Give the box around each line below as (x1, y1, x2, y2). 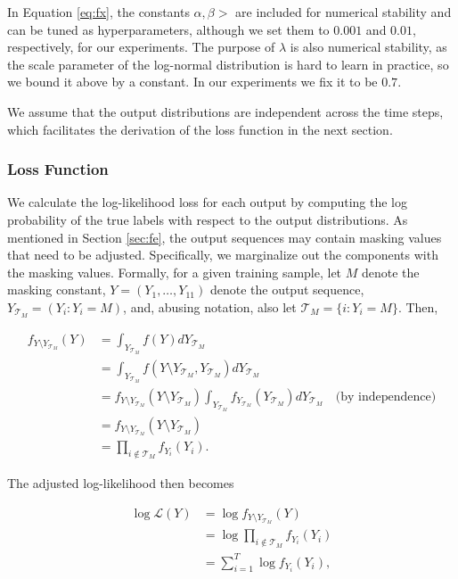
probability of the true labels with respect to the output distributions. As (7, 210, 408, 228)
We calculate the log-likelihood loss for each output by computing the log (7, 193, 407, 211)
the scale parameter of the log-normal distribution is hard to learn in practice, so (7, 54, 449, 73)
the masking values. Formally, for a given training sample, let (7, 262, 342, 281)
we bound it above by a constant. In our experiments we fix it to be (7, 72, 378, 91)
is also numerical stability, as (290, 37, 447, 56)
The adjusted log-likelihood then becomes (7, 474, 234, 492)
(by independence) (335, 390, 437, 403)
